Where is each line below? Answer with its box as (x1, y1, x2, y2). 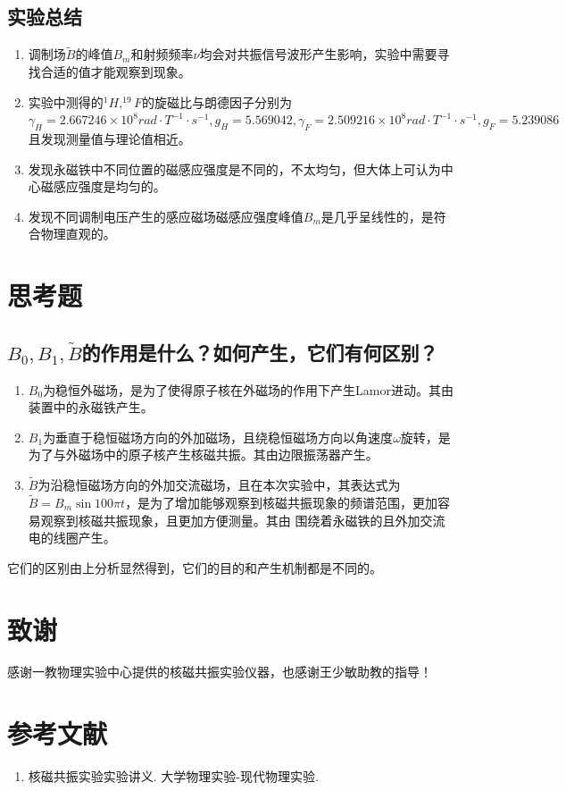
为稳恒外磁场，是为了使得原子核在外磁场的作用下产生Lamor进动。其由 (43, 380, 454, 399)
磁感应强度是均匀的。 (40, 177, 166, 196)
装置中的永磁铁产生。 (28, 398, 154, 417)
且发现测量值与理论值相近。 (28, 130, 191, 147)
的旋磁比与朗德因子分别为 (141, 92, 292, 111)
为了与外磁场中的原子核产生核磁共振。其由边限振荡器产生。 (28, 445, 379, 464)
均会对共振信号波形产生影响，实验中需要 (199, 45, 437, 63)
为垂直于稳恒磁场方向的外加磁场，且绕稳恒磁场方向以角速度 (43, 427, 394, 446)
